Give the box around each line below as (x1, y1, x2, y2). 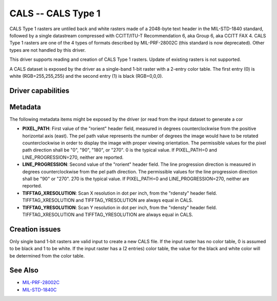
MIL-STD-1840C (22, 287, 57, 293)
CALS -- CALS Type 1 (9, 8, 101, 19)
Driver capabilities (9, 86, 70, 95)
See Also (9, 266, 38, 275)
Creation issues (9, 225, 61, 233)
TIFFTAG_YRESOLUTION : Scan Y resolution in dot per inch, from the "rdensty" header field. (22, 204, 217, 210)
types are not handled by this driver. (9, 47, 86, 53)
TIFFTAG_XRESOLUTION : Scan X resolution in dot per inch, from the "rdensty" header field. (22, 190, 217, 196)
